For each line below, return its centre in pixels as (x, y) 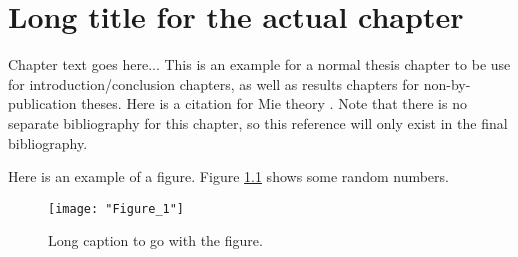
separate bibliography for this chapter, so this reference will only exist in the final (258, 122)
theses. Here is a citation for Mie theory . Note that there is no (274, 103)
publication (42, 103)
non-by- (447, 83)
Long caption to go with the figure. (155, 240)
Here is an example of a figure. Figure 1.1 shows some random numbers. (228, 176)
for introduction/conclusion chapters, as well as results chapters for (214, 83)
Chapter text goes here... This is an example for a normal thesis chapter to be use (259, 64)
